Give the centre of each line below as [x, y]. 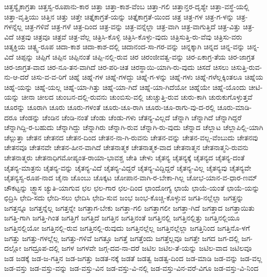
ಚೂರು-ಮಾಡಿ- [235, 107]
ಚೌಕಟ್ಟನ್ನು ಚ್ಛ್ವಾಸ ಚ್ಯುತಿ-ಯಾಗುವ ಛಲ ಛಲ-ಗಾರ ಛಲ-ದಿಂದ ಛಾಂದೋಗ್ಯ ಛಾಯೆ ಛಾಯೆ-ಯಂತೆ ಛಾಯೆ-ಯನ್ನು [132, 187]
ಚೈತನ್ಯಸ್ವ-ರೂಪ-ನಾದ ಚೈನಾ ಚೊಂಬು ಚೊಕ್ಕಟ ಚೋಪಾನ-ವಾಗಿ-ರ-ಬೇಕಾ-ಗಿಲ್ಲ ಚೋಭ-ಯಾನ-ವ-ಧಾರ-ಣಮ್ [131, 178]
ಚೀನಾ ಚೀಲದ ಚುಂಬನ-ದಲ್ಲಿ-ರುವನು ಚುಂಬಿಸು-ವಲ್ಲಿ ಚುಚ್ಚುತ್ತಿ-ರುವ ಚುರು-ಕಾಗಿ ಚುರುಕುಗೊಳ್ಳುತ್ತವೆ [137, 97]
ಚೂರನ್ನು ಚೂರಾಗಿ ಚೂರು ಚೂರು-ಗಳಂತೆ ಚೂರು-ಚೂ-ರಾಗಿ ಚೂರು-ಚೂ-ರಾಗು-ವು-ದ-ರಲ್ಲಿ [110, 107]
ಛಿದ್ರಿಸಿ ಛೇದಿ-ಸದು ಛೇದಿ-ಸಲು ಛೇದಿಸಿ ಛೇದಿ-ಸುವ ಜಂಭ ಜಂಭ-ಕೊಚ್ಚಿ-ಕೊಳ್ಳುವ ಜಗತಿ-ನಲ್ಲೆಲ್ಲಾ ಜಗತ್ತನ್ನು [124, 198]
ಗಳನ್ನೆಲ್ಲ [13, 26]
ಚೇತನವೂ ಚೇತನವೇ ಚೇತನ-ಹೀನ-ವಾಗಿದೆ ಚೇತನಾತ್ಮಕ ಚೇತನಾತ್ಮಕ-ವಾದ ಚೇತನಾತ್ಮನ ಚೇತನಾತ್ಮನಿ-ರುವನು [126, 147]
